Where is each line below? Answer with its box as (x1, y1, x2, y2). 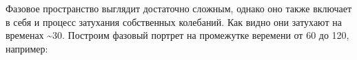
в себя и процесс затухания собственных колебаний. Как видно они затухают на (6, 14, 342, 29)
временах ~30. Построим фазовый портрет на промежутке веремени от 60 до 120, (6, 28, 349, 42)
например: (6, 41, 48, 55)
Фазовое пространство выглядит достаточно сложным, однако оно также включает (6, 1, 352, 16)
